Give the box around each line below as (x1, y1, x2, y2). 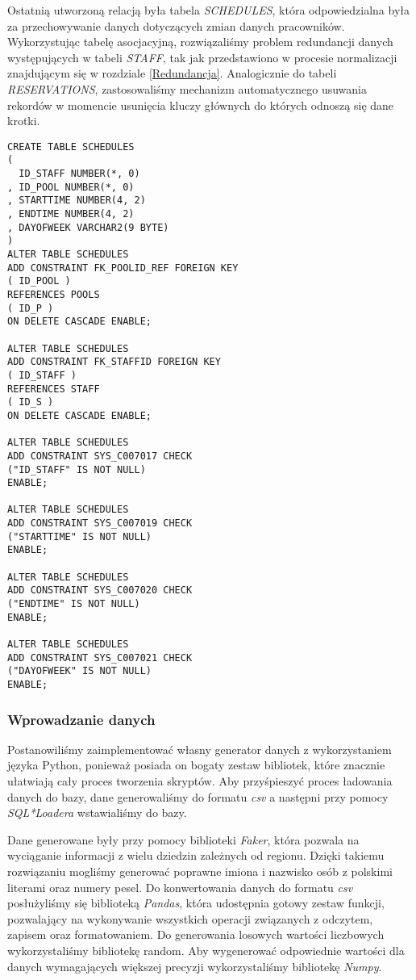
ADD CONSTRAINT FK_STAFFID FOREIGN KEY (7, 356, 221, 368)
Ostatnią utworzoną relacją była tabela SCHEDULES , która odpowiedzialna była (7, 2, 410, 18)
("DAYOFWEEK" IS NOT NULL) (7, 665, 152, 677)
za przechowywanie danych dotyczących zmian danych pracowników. (7, 17, 345, 34)
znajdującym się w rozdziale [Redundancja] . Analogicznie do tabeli (7, 65, 337, 82)
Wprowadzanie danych (7, 709, 156, 729)
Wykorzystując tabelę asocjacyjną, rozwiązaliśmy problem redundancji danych (7, 33, 393, 50)
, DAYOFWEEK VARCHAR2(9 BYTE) (7, 221, 169, 233)
